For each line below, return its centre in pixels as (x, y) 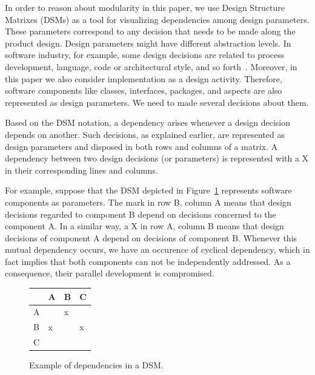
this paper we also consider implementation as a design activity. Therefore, (144, 78)
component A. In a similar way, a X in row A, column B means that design (144, 226)
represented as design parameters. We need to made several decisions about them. (157, 102)
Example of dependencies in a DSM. (96, 365)
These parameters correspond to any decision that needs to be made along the (150, 31)
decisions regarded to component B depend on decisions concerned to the (141, 214)
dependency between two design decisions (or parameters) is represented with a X (157, 158)
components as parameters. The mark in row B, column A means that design (148, 202)
